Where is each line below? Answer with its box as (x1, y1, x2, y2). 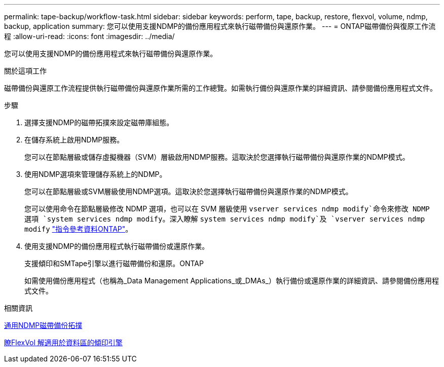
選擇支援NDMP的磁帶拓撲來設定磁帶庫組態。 (24, 118, 174, 127)
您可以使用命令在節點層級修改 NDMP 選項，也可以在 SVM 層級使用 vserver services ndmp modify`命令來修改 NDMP (24, 204, 430, 213)
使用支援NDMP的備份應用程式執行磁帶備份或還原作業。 (24, 242, 209, 250)
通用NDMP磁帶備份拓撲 (4, 321, 83, 329)
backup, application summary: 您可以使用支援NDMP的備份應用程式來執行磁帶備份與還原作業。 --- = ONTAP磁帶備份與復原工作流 (4, 22, 436, 30)
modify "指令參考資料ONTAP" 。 (24, 225, 133, 233)
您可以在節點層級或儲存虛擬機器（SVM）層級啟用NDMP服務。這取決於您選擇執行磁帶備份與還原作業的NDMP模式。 (24, 153, 410, 161)
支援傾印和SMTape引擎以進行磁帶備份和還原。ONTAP (24, 259, 204, 268)
